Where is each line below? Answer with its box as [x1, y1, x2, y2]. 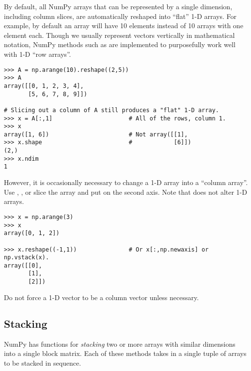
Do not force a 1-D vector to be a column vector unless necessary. [4, 292, 199, 302]
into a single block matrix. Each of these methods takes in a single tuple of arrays [4, 348, 247, 358]
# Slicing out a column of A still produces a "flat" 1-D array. [4, 106, 219, 114]
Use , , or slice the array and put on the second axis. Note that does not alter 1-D [4, 186, 247, 197]
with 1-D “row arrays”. [4, 49, 71, 59]
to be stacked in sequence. [4, 357, 81, 368]
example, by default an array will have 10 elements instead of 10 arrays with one [4, 20, 243, 31]
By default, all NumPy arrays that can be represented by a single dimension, [4, 1, 233, 11]
